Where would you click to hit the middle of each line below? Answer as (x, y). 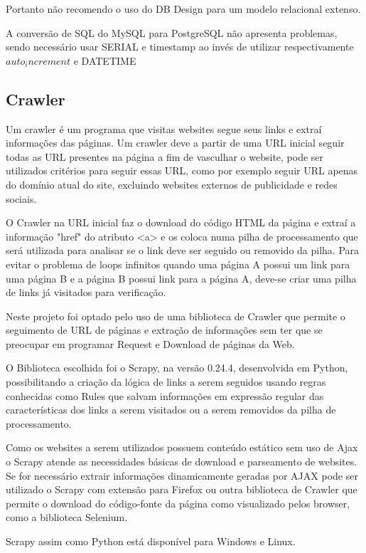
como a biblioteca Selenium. (67, 517)
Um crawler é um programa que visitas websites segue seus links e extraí (164, 128)
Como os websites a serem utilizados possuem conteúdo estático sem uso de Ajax (182, 447)
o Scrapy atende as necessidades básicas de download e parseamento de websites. (182, 462)
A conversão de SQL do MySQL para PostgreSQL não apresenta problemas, (172, 32)
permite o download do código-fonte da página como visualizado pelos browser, (178, 503)
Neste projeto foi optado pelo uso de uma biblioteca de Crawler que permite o (176, 316)
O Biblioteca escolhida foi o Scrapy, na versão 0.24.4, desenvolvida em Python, (177, 368)
